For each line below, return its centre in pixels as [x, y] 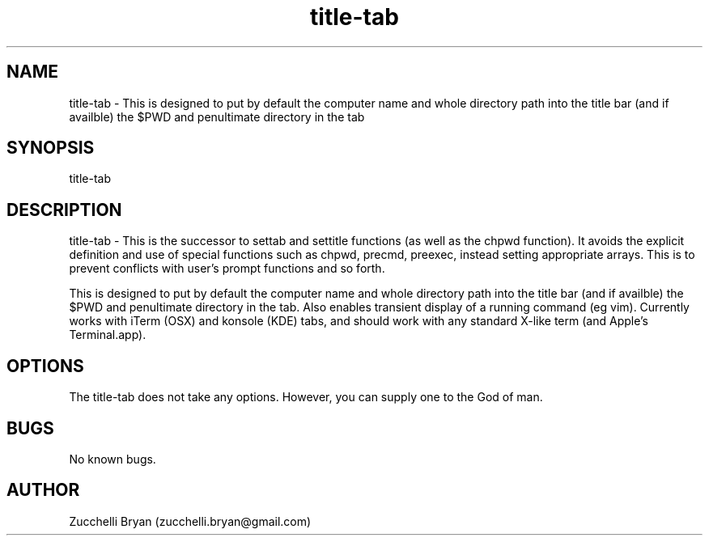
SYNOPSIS [51, 148]
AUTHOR [43, 490]
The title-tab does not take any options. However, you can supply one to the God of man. [306, 397]
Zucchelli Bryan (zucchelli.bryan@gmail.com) [190, 521]
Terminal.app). [108, 335]
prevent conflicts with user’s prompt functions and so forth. [227, 269]
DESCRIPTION [64, 210]
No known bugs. [113, 459]
